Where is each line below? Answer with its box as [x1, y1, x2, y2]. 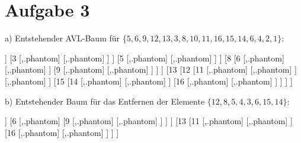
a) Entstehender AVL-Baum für [5, 32, 120, 44]
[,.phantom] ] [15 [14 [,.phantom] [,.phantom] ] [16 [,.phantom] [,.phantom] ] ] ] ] [5, 74, 293, 87]
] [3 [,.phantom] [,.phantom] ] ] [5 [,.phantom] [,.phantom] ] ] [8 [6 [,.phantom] [5, 51, 284, 64]
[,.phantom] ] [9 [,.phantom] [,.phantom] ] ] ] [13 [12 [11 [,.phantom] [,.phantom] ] [5, 63, 297, 76]
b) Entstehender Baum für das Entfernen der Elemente [5, 95, 205, 107]
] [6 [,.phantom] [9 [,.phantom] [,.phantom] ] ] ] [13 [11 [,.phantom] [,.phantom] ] [5, 115, 293, 127]
